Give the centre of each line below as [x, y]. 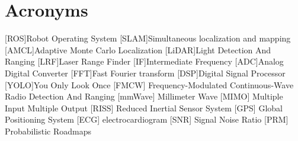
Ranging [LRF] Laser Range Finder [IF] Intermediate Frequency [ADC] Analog [144, 61]
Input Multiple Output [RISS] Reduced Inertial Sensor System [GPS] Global [144, 108]
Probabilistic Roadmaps [48, 131]
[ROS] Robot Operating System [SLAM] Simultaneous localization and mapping [148, 38]
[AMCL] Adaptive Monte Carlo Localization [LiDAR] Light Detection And [138, 49]
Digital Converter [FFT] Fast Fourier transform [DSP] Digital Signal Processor [145, 73]
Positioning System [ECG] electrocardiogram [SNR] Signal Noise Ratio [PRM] [147, 119]
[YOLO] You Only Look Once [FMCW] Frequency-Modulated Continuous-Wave [149, 84]
